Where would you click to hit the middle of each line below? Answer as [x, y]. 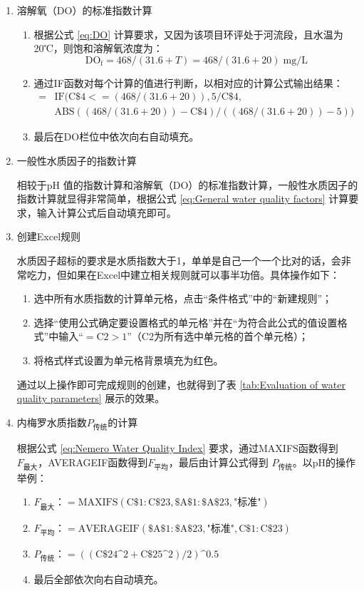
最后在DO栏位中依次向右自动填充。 [116, 137]
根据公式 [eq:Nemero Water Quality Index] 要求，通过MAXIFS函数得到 [177, 447]
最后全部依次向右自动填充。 [99, 579]
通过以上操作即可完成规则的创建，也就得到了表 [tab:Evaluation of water [181, 384]
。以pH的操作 [324, 462]
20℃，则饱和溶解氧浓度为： [98, 48]
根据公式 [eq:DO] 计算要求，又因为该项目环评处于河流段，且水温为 [188, 34]
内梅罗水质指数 [52, 422]
